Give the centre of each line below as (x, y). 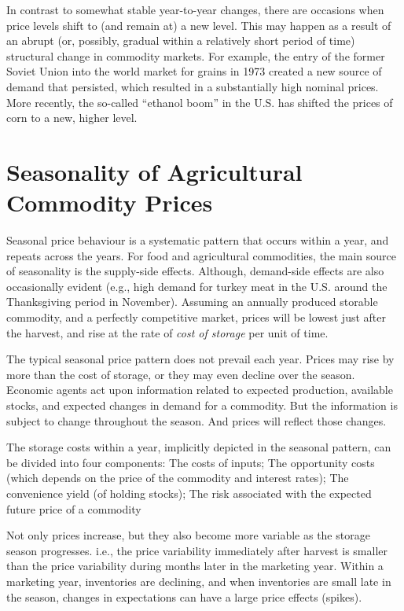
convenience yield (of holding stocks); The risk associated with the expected (189, 493)
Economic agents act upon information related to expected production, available (200, 390)
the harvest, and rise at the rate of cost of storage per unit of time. (167, 332)
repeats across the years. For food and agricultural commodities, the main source (201, 255)
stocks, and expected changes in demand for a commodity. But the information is (202, 405)
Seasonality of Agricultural (154, 171)
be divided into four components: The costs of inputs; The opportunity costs (191, 462)
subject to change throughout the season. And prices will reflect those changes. (196, 420)
